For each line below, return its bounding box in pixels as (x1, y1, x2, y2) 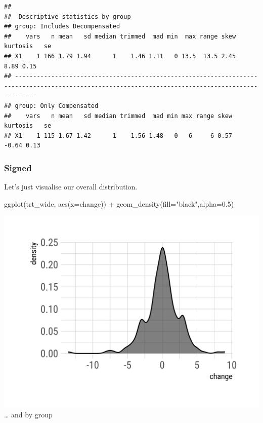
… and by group (4, 409, 53, 419)
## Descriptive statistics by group (4, 13, 131, 20)
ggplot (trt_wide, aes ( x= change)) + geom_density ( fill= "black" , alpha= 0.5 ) (4, 198, 234, 209)
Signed (4, 161, 32, 174)
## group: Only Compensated (4, 102, 99, 109)
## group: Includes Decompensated (4, 23, 120, 30)
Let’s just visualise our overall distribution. (4, 181, 138, 192)
